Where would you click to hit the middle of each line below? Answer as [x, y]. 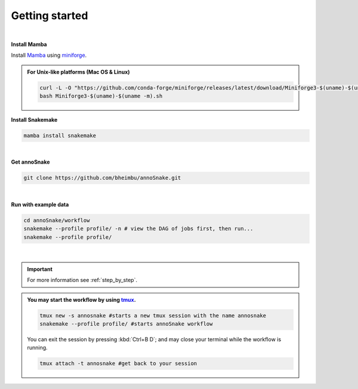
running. [37, 348]
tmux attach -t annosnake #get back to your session [118, 364]
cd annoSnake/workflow [57, 220]
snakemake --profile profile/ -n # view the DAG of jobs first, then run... [138, 229]
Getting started [50, 16]
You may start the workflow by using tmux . [82, 299]
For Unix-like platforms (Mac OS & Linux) [79, 72]
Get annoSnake [30, 162]
